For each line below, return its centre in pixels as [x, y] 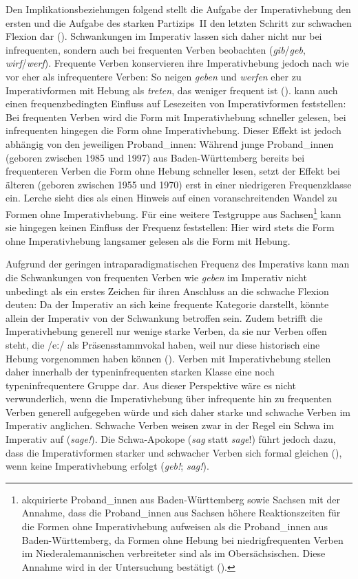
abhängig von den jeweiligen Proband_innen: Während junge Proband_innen [170, 143]
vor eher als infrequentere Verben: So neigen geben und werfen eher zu [154, 76]
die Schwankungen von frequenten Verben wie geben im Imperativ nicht [156, 277]
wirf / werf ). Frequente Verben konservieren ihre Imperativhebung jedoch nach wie [177, 63]
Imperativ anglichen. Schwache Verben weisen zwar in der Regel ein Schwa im [170, 425]
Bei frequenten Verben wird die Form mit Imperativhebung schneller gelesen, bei [176, 117]
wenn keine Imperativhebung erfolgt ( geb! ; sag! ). [107, 466]
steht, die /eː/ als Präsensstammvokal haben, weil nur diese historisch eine [163, 344]
